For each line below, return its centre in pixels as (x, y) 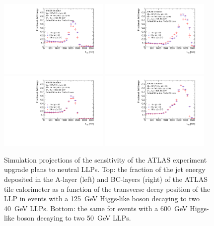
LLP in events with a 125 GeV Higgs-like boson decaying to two (102, 198)
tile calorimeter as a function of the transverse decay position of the (107, 189)
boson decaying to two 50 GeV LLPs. (74, 218)
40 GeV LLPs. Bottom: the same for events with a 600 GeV (96, 208)
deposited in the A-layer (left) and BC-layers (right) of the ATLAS (106, 179)
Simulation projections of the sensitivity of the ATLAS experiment (106, 159)
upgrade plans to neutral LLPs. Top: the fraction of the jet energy (105, 169)
